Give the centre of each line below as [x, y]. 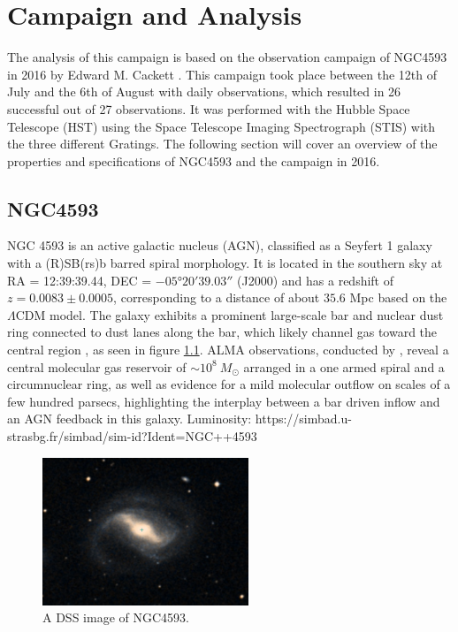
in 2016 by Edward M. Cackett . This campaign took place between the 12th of [222, 74]
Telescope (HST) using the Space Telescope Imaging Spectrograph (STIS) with [221, 126]
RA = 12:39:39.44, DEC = [80, 280]
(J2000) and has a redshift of [316, 280]
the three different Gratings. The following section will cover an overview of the [222, 144]
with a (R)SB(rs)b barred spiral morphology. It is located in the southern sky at [225, 263]
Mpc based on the [398, 297]
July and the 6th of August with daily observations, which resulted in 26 [204, 91]
